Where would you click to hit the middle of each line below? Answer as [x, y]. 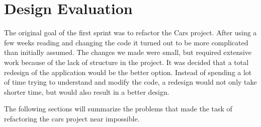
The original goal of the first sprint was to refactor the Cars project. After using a [130, 33]
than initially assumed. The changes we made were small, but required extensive [128, 52]
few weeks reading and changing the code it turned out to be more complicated [126, 42]
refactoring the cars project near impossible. [72, 118]
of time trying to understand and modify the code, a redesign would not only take [130, 82]
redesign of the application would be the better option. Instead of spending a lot [128, 72]
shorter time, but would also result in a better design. [87, 91]
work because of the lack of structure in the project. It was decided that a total [126, 62]
